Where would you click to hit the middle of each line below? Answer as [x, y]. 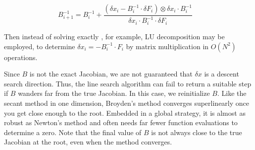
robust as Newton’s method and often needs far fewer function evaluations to [121, 122]
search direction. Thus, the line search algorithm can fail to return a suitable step [128, 83]
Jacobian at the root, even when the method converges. [88, 142]
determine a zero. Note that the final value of [73, 132]
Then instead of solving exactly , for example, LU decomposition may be [114, 37]
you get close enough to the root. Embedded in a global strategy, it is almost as [125, 112]
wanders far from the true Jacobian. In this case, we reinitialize [114, 93]
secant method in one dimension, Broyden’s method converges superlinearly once [127, 103]
